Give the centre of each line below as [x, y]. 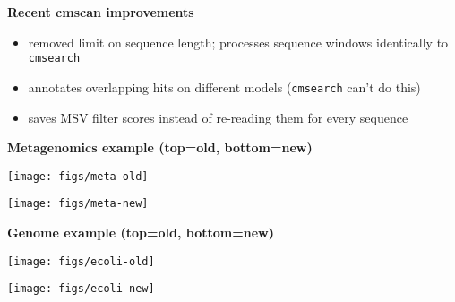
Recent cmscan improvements [101, 12]
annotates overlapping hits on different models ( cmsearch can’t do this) [224, 86]
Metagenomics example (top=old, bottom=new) [160, 147]
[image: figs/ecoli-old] [81, 261]
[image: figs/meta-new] [78, 204]
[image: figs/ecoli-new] [81, 289]
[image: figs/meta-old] [78, 176]
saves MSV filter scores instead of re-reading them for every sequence [218, 117]
